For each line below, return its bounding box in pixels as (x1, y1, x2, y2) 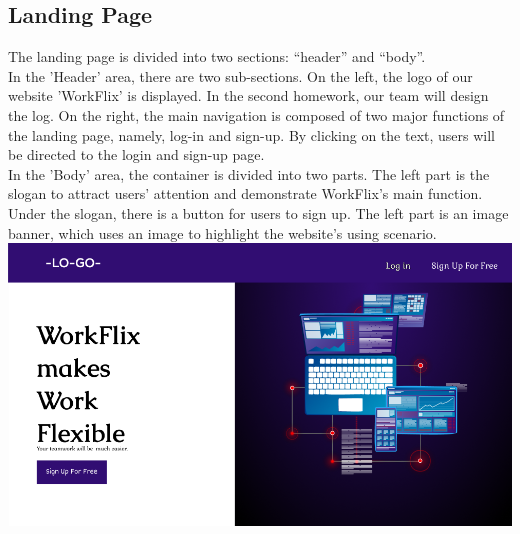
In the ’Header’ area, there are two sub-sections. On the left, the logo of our (8, 65, 473, 86)
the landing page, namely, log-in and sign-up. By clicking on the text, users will (8, 124, 495, 145)
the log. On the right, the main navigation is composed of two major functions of (8, 104, 505, 125)
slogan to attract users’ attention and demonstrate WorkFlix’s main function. (8, 183, 483, 204)
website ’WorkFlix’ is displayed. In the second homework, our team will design (8, 85, 489, 106)
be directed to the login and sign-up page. (8, 144, 265, 165)
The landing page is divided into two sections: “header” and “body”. (8, 46, 426, 67)
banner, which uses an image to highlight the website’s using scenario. (8, 222, 437, 243)
